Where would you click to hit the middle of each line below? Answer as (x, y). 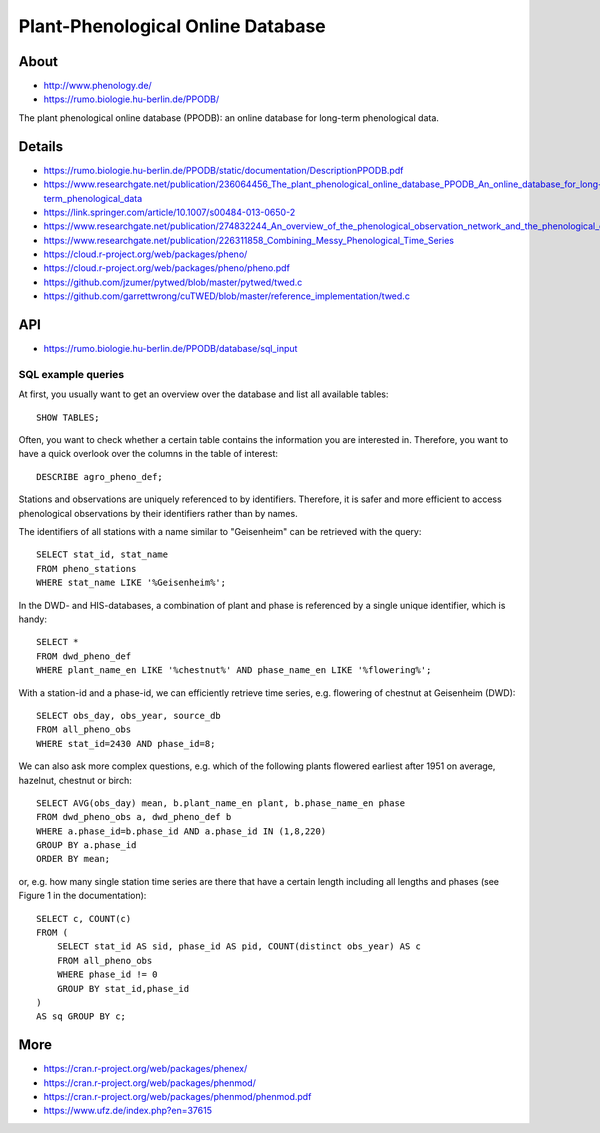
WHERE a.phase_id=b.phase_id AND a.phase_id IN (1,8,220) (181, 831)
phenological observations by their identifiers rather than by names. (158, 513)
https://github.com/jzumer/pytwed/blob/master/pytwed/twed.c (173, 282)
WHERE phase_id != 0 (107, 974)
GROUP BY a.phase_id (86, 845)
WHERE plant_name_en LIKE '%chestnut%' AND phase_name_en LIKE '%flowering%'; (234, 670)
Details (41, 146)
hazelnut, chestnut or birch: (75, 780)
